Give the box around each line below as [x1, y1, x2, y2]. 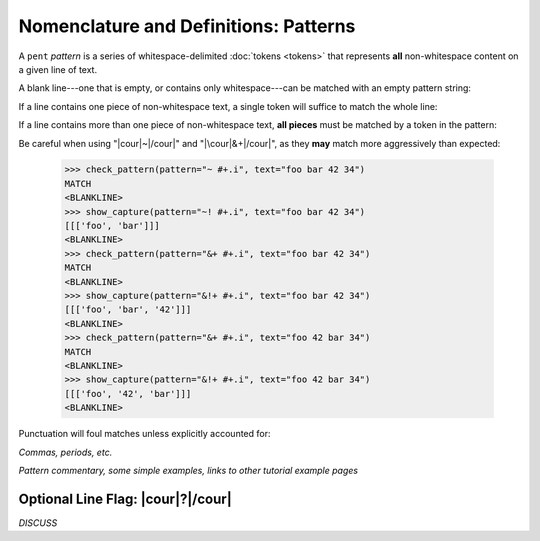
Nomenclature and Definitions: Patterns [18, 15, 356, 37]
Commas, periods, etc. [18, 446, 113, 458]
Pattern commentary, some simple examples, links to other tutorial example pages [18, 464, 359, 476]
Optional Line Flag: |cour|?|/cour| [18, 490, 232, 507]
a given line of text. [18, 63, 98, 75]
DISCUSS [18, 516, 58, 529]
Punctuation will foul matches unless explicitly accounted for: [18, 428, 271, 440]
